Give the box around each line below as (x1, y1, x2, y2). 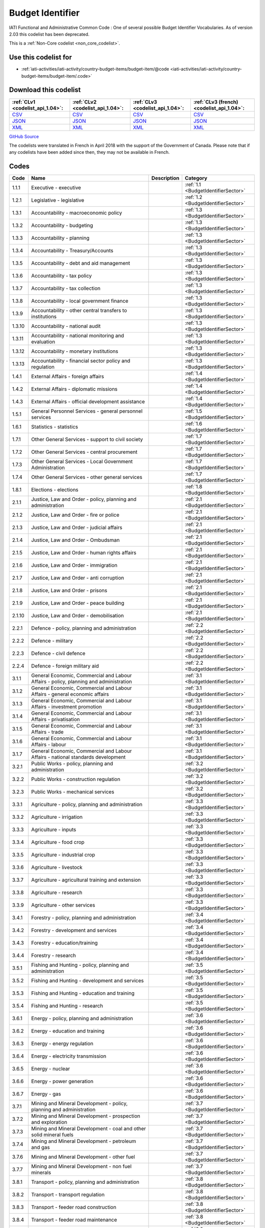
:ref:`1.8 (185, 483, 203, 490)
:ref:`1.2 (185, 194, 203, 201)
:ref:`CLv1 (12, 98, 35, 105)
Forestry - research (31, 952, 76, 959)
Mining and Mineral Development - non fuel (31, 1163, 132, 1170)
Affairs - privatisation (31, 716, 80, 723)
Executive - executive (31, 184, 81, 191)
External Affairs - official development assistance (31, 398, 145, 405)
